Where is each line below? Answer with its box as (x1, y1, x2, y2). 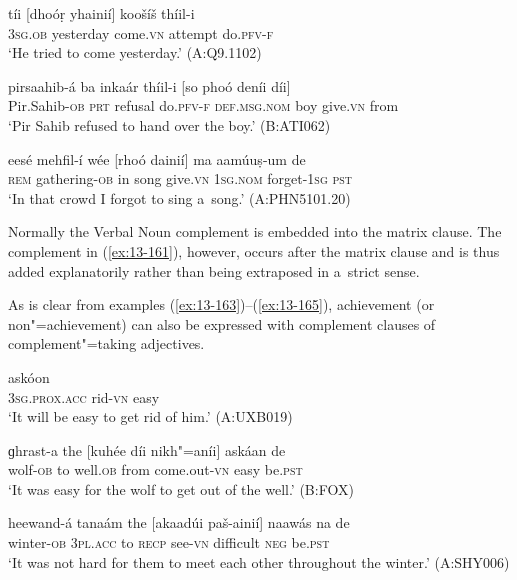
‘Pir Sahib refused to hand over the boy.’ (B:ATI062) (8, 114, 331, 135)
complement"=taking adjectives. (8, 333, 205, 354)
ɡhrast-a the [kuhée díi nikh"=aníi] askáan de (8, 439, 286, 460)
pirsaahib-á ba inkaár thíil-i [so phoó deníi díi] (8, 75, 291, 96)
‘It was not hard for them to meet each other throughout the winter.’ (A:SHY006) (8, 551, 510, 572)
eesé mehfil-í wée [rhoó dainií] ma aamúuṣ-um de (8, 148, 306, 169)
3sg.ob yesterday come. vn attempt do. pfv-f (8, 22, 274, 43)
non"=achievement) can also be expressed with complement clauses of (8, 313, 436, 334)
